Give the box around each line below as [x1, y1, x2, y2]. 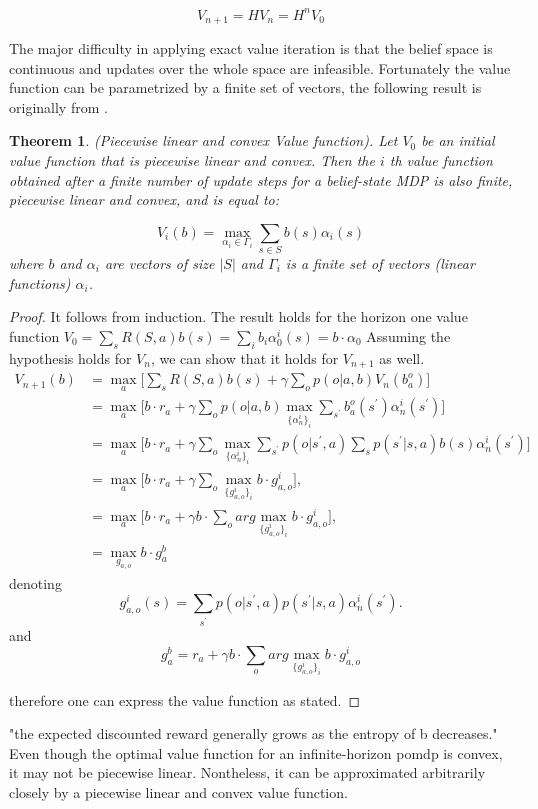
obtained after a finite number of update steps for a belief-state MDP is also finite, [9, 169, 513, 190]
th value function [389, 149, 493, 170]
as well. [379, 347, 425, 368]
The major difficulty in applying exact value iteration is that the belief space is [9, 37, 493, 58]
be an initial [421, 130, 495, 151]
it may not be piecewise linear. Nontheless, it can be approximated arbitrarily [9, 762, 486, 783]
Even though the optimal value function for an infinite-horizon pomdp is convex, [9, 742, 503, 763]
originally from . [9, 96, 108, 117]
